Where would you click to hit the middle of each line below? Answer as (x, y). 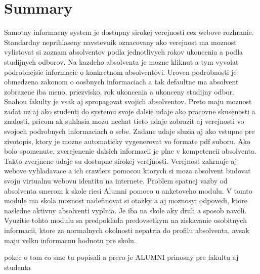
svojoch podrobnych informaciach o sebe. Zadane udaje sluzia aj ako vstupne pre (129, 131)
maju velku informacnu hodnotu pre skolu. (70, 240)
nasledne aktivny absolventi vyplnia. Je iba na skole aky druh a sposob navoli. (125, 210)
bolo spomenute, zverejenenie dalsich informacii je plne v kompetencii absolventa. (130, 151)
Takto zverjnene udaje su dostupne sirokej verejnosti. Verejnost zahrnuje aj (121, 161)
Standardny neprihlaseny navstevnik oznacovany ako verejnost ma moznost (120, 42)
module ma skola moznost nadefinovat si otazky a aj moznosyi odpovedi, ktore (126, 200)
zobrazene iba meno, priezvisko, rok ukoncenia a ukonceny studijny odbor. (119, 91)
